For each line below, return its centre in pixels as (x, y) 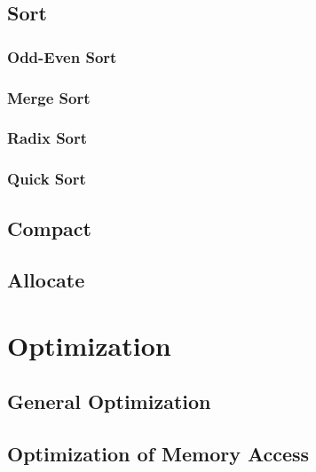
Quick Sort (47, 179)
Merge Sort (49, 97)
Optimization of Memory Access (158, 454)
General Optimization (109, 401)
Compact (49, 228)
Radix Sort (47, 138)
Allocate (46, 280)
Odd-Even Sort (62, 56)
